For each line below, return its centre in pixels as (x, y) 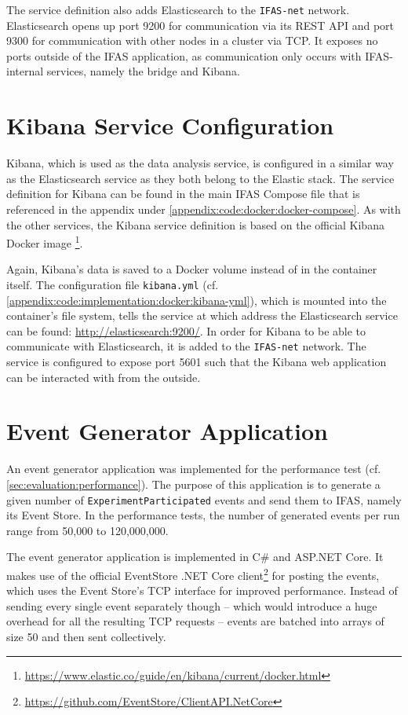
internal (25, 71)
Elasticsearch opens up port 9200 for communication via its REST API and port (200, 25)
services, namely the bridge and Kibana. (143, 71)
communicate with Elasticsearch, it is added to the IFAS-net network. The (186, 346)
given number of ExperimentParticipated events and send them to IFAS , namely (204, 499)
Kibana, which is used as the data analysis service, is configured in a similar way (200, 163)
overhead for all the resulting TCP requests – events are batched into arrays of (195, 621)
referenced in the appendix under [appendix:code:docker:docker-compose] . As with (204, 209)
